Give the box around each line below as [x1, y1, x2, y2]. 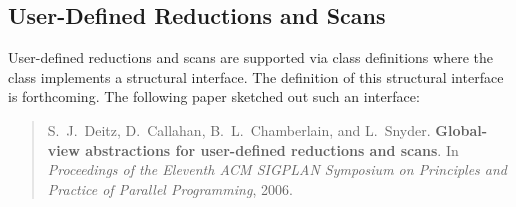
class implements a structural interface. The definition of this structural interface [8, 66, 504, 87]
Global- [435, 119, 488, 140]
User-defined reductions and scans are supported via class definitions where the [8, 47, 493, 68]
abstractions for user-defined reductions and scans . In [85, 139, 459, 160]
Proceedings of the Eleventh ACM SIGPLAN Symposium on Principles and [47, 159, 508, 180]
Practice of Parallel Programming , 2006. [47, 178, 293, 199]
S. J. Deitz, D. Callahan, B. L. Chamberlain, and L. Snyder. [47, 119, 431, 140]
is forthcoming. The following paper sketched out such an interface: [8, 86, 420, 107]
